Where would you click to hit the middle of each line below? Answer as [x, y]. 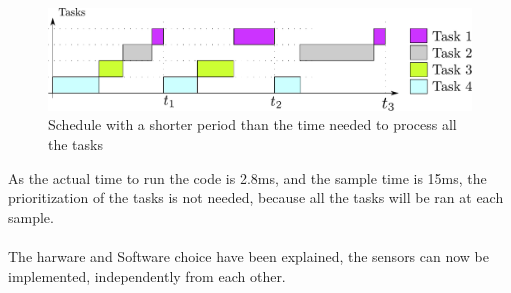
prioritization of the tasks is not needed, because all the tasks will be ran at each [256, 197]
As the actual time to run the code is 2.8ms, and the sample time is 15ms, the [247, 177]
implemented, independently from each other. [147, 275]
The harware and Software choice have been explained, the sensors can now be [249, 255]
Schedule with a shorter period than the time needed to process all [252, 124]
